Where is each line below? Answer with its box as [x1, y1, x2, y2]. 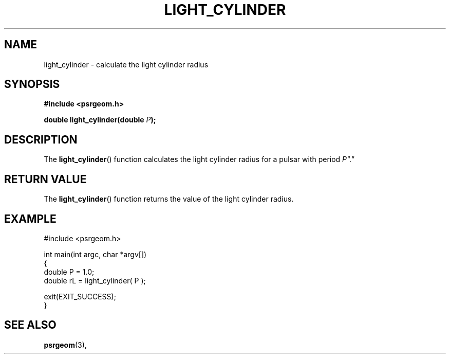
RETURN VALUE [4, 172, 87, 186]
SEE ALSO [4, 318, 57, 332]
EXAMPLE [4, 212, 57, 225]
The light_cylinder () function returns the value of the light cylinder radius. [44, 194, 294, 204]
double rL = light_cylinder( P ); [44, 276, 146, 285]
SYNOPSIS [4, 78, 60, 91]
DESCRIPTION [4, 133, 78, 146]
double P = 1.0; [44, 267, 95, 276]
